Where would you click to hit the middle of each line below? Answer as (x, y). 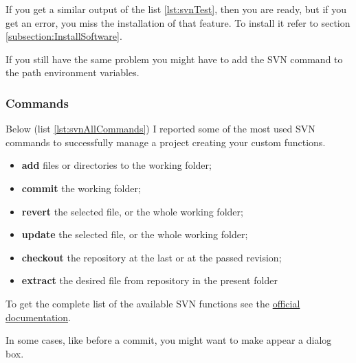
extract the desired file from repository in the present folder (149, 280)
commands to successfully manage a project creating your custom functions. (166, 142)
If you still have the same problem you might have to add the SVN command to (174, 59)
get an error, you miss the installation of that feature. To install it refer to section (178, 22)
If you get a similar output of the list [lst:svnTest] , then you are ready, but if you (176, 9)
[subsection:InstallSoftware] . (64, 36)
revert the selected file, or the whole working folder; (132, 211)
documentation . (38, 317)
